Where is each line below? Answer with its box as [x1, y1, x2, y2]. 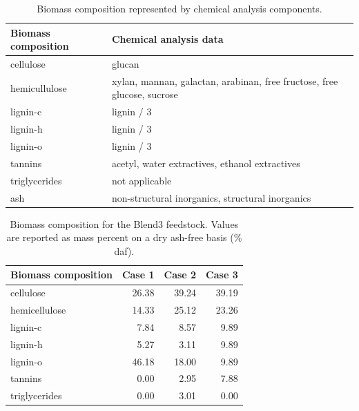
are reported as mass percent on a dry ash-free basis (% [6, 230, 242, 245]
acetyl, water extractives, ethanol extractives [111, 155, 300, 170]
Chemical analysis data [111, 32, 224, 46]
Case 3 [206, 267, 238, 282]
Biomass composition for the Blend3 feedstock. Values [10, 216, 239, 231]
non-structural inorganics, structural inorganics [111, 190, 311, 204]
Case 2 [164, 267, 197, 282]
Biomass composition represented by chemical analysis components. [37, 1, 322, 15]
